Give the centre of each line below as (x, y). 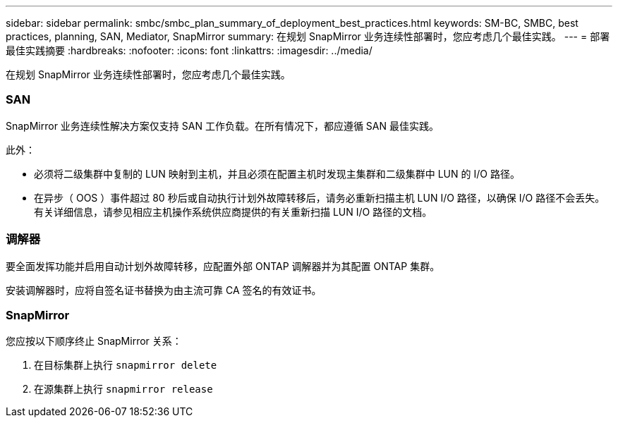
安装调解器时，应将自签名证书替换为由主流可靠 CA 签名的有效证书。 (164, 290)
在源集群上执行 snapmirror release (123, 389)
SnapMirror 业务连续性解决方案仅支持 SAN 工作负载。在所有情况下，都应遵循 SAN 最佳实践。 (222, 125)
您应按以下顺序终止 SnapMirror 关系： (94, 341)
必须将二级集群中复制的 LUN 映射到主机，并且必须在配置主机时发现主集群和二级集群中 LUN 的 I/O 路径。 (277, 173)
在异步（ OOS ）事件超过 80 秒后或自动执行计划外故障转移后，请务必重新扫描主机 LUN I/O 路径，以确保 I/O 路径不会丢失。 (320, 197)
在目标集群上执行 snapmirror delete (126, 365)
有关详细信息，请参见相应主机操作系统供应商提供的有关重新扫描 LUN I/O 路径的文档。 (233, 211)
